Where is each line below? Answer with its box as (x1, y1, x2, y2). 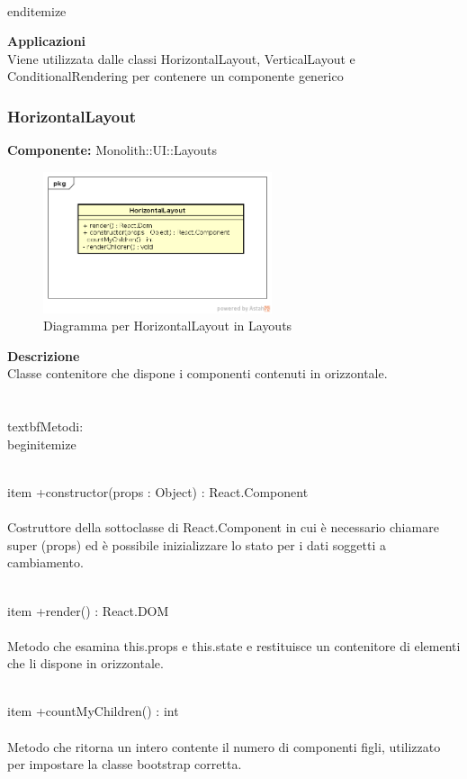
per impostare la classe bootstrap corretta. (7, 755, 242, 774)
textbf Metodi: (7, 417, 84, 436)
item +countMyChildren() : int (7, 702, 179, 720)
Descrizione (7, 346, 80, 365)
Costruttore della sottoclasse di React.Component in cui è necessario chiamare (7, 518, 439, 537)
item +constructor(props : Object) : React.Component (7, 482, 309, 501)
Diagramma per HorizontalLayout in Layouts (43, 316, 292, 335)
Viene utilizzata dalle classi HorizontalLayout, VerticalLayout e (7, 49, 355, 68)
